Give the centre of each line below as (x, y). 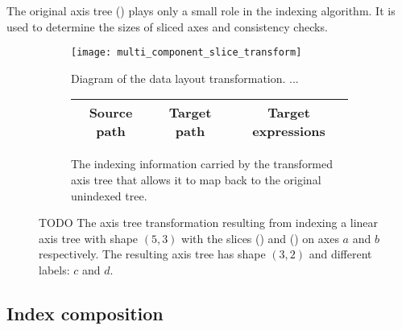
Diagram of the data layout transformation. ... (185, 78)
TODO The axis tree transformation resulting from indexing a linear (209, 223)
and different (340, 254)
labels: (54, 270)
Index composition (85, 313)
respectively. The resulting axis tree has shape (152, 254)
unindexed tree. (109, 195)
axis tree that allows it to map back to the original (196, 180)
